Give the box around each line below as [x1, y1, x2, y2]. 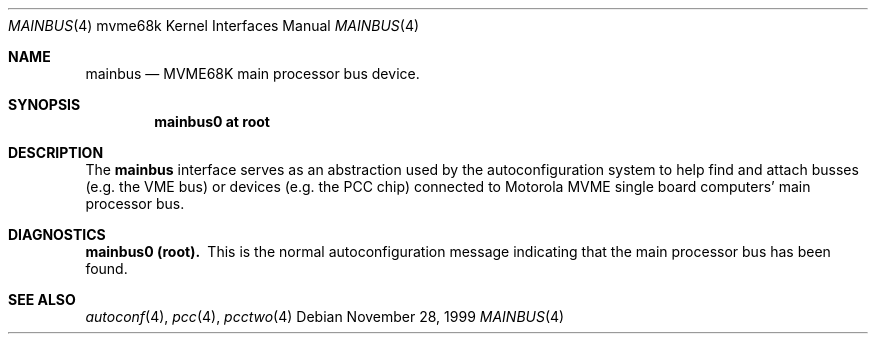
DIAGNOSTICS [8, 226, 106, 243]
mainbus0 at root [154, 113, 270, 130]
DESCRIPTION [8, 144, 104, 161]
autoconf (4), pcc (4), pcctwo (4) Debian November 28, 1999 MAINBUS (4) [85, 308, 565, 325]
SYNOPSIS [8, 96, 81, 113]
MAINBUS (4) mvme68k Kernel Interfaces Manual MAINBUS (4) [8, 17, 420, 34]
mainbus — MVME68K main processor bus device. [85, 65, 420, 82]
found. [85, 260, 128, 277]
